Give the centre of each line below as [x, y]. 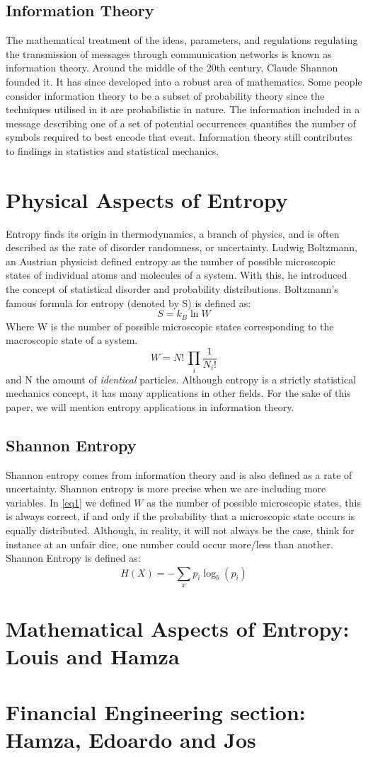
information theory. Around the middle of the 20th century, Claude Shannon [172, 68]
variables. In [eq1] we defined [68, 502]
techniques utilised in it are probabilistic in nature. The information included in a [183, 109]
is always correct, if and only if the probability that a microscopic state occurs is [180, 516]
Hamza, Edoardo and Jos [131, 739]
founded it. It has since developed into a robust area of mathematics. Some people [184, 81]
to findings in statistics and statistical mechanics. [113, 150]
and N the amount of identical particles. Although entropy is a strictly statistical [181, 379]
